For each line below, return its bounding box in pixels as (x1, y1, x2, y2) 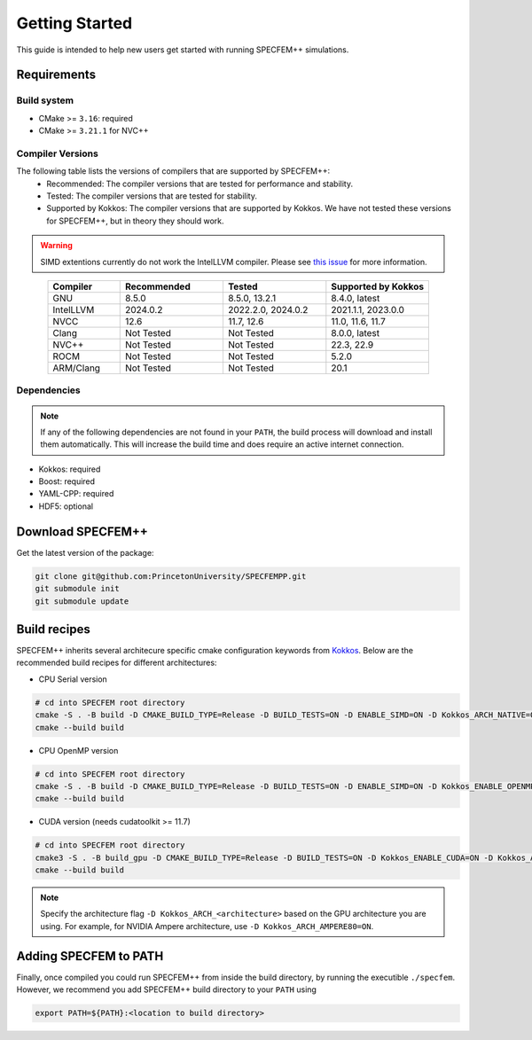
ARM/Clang (52, 362, 101, 374)
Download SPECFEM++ (16, 524, 148, 539)
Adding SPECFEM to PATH (16, 949, 164, 964)
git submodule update (35, 596, 129, 606)
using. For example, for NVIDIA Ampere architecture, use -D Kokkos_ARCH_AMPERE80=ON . (40, 920, 374, 931)
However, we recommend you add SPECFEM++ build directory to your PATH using (16, 984, 317, 995)
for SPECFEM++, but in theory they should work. (46, 215, 225, 226)
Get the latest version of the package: (16, 547, 154, 558)
